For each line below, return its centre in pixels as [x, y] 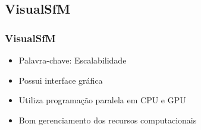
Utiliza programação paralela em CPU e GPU [102, 100]
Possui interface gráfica [61, 80]
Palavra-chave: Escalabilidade [73, 60]
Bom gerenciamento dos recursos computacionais [108, 120]
